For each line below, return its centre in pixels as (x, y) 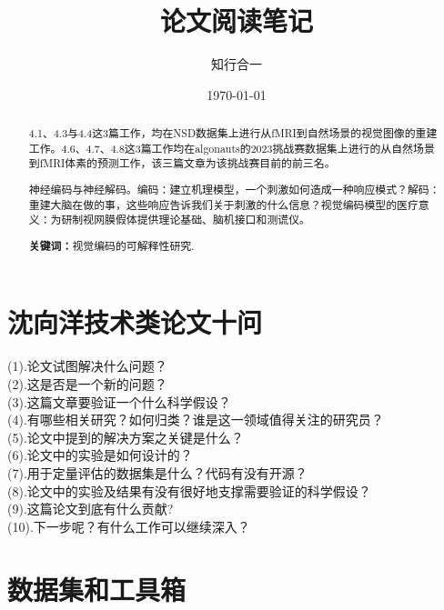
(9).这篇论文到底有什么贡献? (91, 509)
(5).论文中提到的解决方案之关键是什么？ (126, 437)
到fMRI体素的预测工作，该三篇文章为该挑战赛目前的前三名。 (182, 163)
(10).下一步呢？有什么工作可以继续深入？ (129, 526)
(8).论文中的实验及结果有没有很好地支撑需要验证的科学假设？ (189, 490)
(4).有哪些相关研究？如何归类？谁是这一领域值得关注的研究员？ (196, 420)
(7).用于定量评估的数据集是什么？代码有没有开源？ (157, 472)
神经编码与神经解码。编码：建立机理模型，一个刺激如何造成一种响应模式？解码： (234, 189)
